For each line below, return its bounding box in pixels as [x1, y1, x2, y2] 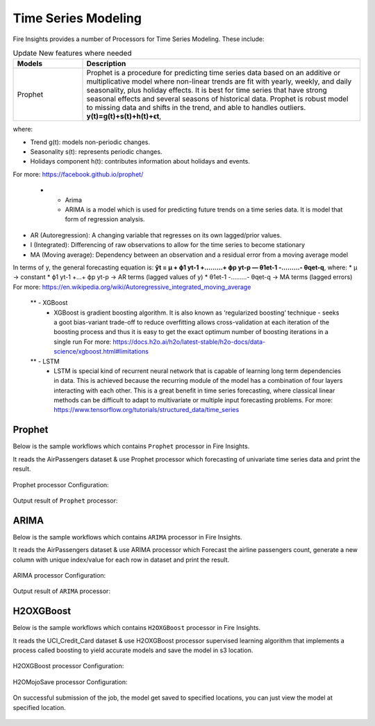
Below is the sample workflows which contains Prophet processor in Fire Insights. [12, 442, 250, 450]
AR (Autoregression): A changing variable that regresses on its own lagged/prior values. [30, 230, 282, 239]
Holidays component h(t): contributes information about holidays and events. [30, 157, 250, 166]
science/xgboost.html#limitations [53, 347, 149, 356]
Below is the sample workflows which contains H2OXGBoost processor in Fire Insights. [12, 624, 260, 632]
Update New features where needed [12, 49, 132, 58]
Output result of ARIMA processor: [12, 587, 111, 595]
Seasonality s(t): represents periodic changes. [30, 148, 162, 156]
